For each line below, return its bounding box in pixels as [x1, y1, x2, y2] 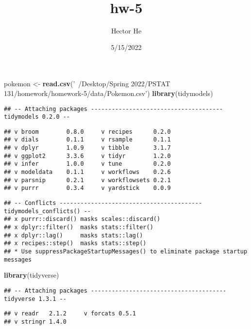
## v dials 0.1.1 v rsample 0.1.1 [4, 136, 171, 143]
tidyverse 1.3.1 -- [4, 295, 67, 302]
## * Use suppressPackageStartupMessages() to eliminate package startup [4, 248, 248, 255]
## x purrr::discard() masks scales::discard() [4, 216, 161, 223]
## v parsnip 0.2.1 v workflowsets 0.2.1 [4, 176, 171, 184]
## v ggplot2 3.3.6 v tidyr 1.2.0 [4, 152, 171, 159]
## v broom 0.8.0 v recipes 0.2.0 [4, 128, 171, 135]
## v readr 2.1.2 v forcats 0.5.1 [4, 310, 136, 317]
